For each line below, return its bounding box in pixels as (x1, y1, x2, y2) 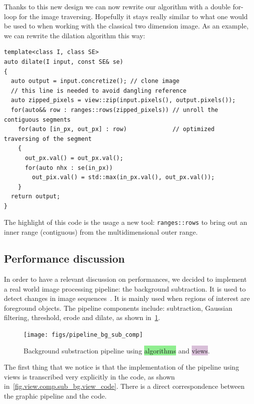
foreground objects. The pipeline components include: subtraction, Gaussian (4, 302, 232, 313)
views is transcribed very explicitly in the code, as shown (4, 371, 175, 381)
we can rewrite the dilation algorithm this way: (4, 30, 145, 40)
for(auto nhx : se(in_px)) (25, 164, 113, 171)
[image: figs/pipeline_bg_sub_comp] (24, 331, 143, 338)
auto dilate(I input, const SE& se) (4, 58, 124, 65)
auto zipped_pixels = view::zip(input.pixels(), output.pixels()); (11, 97, 236, 104)
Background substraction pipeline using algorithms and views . (24, 345, 210, 355)
